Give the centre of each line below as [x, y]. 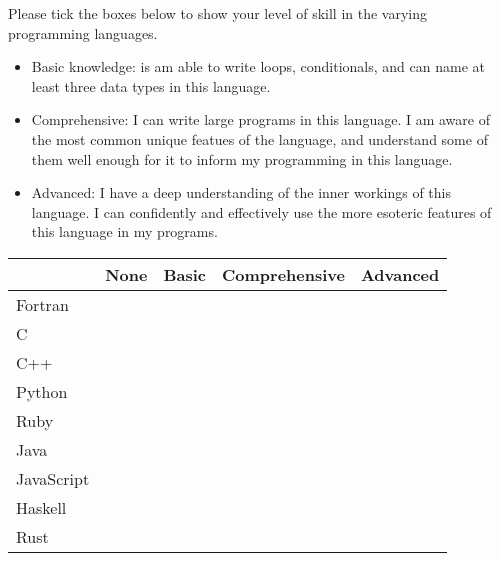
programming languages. [83, 32]
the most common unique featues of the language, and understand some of [259, 138]
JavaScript [53, 478]
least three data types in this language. [151, 85]
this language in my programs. [124, 231]
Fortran [42, 304]
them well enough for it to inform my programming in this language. [242, 158]
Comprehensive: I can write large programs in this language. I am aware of [260, 119]
